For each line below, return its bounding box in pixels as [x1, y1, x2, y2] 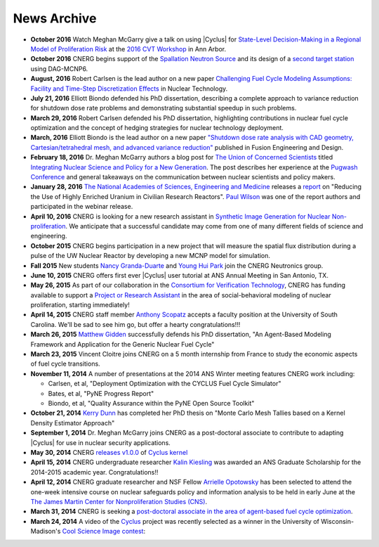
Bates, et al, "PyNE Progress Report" [48, 389, 154, 397]
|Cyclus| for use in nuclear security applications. [30, 438, 171, 446]
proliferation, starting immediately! [30, 301, 130, 309]
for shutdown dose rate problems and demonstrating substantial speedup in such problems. [30, 104, 297, 112]
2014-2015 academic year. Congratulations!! [30, 468, 159, 476]
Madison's [30, 527, 61, 536]
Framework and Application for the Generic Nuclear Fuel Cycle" [30, 340, 215, 348]
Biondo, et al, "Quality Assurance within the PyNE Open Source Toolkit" [48, 399, 255, 407]
